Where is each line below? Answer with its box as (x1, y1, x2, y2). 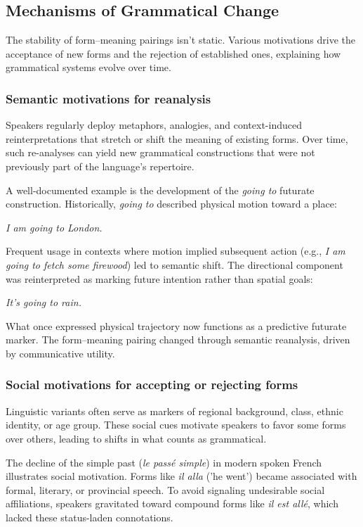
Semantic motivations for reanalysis (6, 89, 211, 107)
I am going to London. (6, 220, 103, 234)
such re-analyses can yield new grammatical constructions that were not (6, 145, 315, 160)
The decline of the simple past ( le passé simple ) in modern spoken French (6, 455, 322, 469)
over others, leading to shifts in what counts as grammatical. (6, 431, 267, 445)
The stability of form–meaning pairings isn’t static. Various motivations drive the (6, 32, 356, 47)
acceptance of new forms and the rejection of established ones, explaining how (6, 46, 341, 61)
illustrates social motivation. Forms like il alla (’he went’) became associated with (6, 469, 357, 483)
